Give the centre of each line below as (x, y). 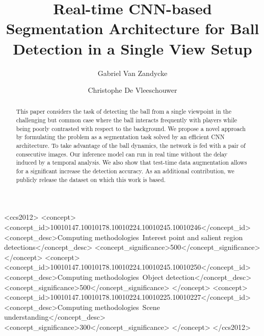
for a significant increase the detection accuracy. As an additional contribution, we (125, 171)
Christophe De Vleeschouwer (133, 90)
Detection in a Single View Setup (133, 48)
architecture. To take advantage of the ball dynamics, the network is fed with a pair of (131, 146)
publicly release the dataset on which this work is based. (91, 179)
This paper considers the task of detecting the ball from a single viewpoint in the (124, 111)
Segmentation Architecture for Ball (133, 28)
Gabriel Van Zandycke (133, 73)
